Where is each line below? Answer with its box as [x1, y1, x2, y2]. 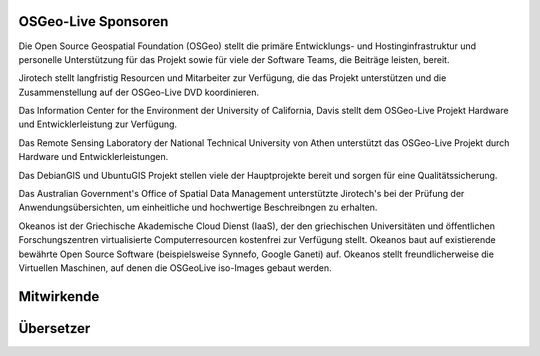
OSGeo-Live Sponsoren [18, 13, 169, 30]
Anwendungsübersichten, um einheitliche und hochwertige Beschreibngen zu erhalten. [18, 201, 378, 214]
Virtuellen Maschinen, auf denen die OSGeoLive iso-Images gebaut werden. [18, 261, 332, 274]
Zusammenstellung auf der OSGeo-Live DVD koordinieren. [18, 86, 260, 98]
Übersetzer [18, 320, 91, 337]
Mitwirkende [18, 288, 100, 305]
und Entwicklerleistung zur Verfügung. [18, 118, 178, 130]
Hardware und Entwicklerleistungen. [18, 151, 169, 163]
